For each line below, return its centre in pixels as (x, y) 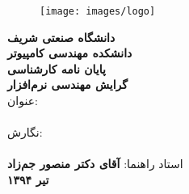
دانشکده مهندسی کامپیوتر (70, 53)
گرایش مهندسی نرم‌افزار (67, 84)
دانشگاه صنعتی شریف (61, 37)
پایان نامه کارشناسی (57, 68)
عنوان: (23, 101)
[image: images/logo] (98, 11)
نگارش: (25, 132)
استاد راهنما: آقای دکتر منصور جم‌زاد (95, 164)
